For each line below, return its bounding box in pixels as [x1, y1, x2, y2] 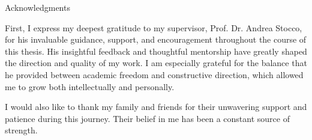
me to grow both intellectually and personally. [5, 80, 175, 93]
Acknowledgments [5, 1, 70, 13]
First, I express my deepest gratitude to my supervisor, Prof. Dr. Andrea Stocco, [5, 21, 302, 34]
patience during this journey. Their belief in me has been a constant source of [5, 112, 290, 124]
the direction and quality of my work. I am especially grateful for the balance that [5, 56, 307, 69]
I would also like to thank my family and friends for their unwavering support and [5, 100, 307, 113]
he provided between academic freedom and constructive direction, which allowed [5, 68, 304, 81]
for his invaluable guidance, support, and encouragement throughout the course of [5, 33, 307, 46]
